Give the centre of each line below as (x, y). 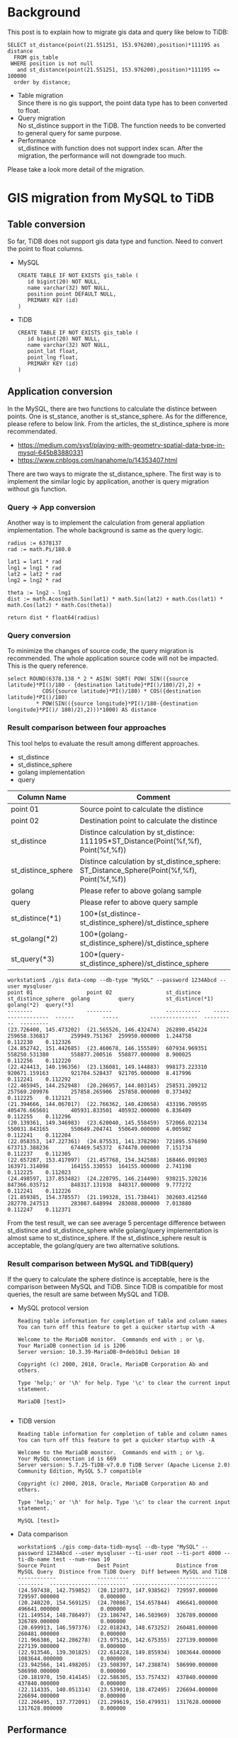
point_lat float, (53, 351)
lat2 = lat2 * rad (34, 574)
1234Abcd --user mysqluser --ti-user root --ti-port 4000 (134, 1553)
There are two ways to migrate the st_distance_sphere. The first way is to (114, 474)
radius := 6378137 (34, 543)
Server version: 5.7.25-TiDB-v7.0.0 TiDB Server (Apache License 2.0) (124, 1465)
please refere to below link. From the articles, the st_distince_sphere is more (118, 423)
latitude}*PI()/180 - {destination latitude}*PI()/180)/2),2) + (104, 685)
